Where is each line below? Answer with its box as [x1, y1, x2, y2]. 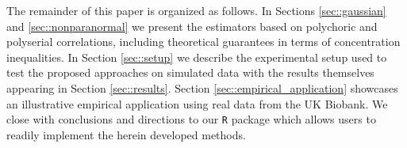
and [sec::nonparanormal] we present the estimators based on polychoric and [6, 17, 378, 34]
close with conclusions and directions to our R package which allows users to [6, 111, 376, 127]
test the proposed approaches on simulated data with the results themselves [6, 64, 374, 81]
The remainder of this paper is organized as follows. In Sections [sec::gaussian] [6, 2, 386, 18]
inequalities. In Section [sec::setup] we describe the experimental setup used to [6, 48, 387, 65]
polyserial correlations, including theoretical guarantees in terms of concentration [6, 33, 401, 50]
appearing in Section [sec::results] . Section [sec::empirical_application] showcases [6, 79, 398, 96]
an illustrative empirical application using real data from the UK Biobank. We [6, 95, 388, 112]
